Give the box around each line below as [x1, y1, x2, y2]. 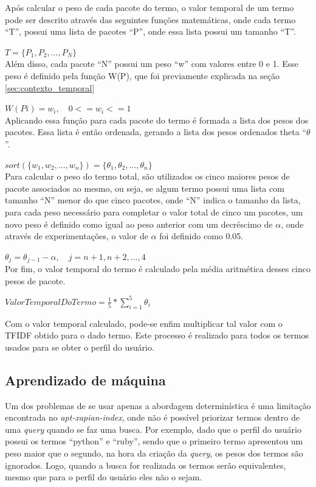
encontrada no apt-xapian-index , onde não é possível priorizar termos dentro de [5, 411, 300, 424]
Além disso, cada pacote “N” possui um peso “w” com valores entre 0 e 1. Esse [5, 57, 298, 70]
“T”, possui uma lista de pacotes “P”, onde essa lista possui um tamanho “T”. [5, 25, 296, 38]
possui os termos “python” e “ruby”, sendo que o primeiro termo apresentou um [5, 435, 303, 447]
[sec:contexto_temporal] [5, 81, 95, 94]
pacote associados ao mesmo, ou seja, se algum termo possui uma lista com [5, 181, 284, 194]
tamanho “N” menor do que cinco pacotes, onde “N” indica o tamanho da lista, [5, 194, 301, 206]
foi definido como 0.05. [159, 229, 244, 242]
